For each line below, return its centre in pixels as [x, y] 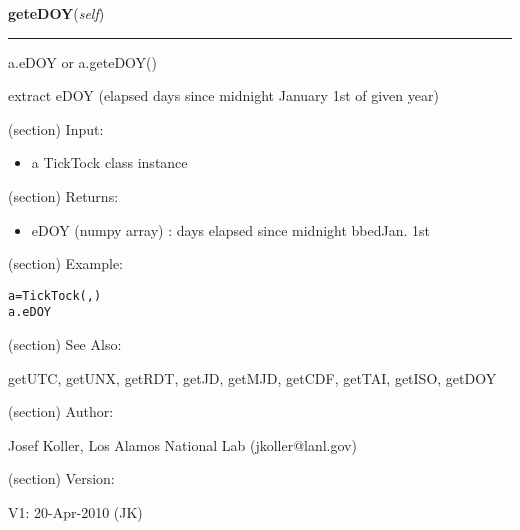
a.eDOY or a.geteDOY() [82, 61]
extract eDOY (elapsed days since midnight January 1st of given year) [223, 95]
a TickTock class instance [109, 162]
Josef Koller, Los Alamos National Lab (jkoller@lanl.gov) [182, 444]
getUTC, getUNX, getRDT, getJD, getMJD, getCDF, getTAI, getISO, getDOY [252, 377]
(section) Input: [56, 128]
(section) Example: [65, 263]
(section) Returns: [63, 195]
